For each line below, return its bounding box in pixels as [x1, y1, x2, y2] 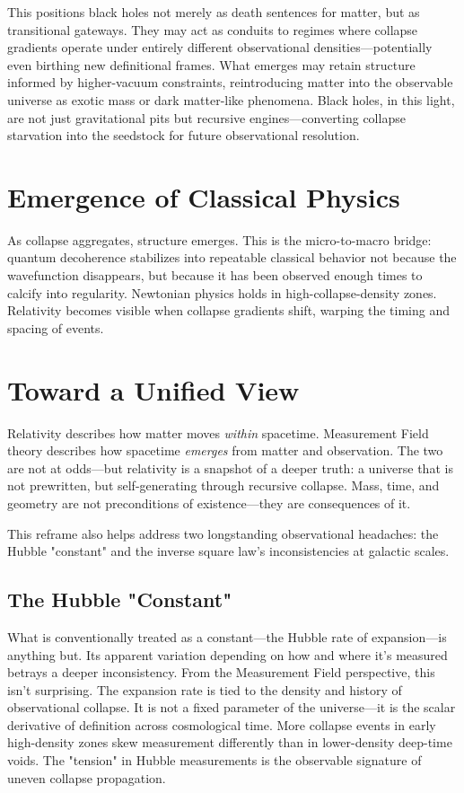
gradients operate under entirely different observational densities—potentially [7, 38, 433, 57]
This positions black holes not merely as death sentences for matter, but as [7, 3, 420, 21]
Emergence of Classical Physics [7, 178, 400, 215]
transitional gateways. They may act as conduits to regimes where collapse [7, 20, 418, 39]
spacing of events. [7, 318, 104, 337]
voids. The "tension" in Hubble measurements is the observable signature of [7, 751, 422, 770]
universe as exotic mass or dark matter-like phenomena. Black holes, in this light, [7, 90, 455, 109]
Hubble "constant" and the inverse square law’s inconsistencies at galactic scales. [7, 542, 450, 560]
